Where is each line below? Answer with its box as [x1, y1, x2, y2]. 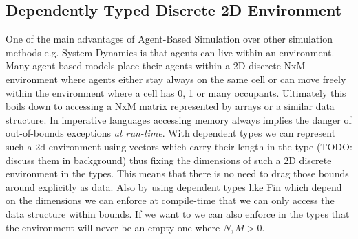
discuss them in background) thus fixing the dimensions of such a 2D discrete [6, 152, 332, 167]
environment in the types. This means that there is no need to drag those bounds [6, 166, 349, 181]
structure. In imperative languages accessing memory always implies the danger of [6, 112, 352, 126]
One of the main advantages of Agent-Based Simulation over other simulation [6, 32, 333, 46]
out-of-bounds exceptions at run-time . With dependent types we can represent [6, 126, 336, 140]
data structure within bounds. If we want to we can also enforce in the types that [6, 206, 350, 220]
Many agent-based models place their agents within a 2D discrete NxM [6, 58, 306, 73]
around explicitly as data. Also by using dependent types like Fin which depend [6, 179, 342, 194]
